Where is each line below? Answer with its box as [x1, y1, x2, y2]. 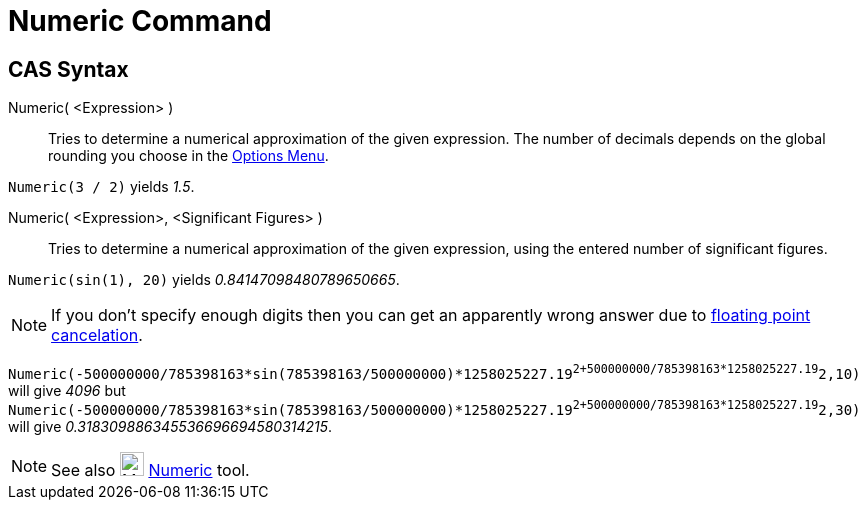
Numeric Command [8, 4, 272, 38]
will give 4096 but [8, 381, 126, 399]
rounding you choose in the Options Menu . [48, 147, 329, 165]
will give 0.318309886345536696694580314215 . [8, 418, 333, 436]
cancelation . [51, 325, 143, 346]
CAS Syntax [8, 56, 129, 82]
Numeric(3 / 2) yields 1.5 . [8, 178, 195, 196]
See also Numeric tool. [51, 460, 250, 481]
